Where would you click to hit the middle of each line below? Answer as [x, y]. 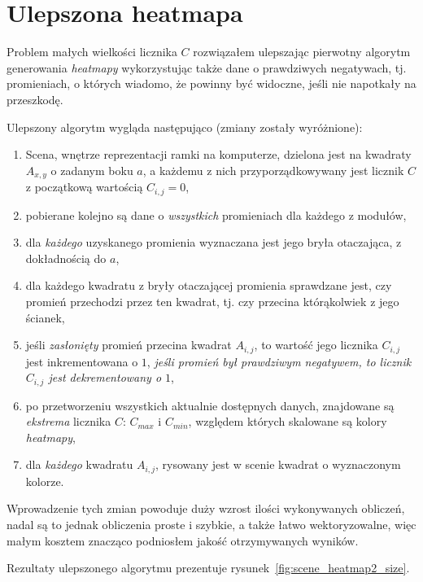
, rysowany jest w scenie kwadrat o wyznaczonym [278, 464]
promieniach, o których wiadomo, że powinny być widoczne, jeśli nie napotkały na [211, 83]
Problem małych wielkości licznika [92, 52]
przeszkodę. [35, 99]
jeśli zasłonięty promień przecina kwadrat [129, 345]
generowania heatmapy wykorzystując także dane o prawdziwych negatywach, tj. [207, 67]
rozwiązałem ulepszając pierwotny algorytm [302, 52]
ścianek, [45, 317]
